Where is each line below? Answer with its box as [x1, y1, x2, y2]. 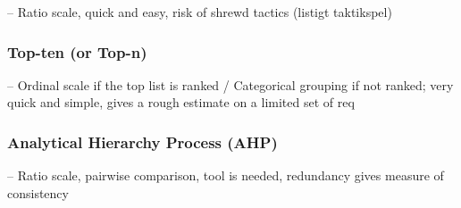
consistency [7, 183, 69, 202]
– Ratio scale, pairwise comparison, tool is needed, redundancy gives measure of [7, 166, 444, 185]
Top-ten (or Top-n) [7, 40, 147, 62]
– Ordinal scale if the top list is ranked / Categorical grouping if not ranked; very [7, 75, 454, 94]
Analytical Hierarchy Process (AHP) [7, 130, 278, 153]
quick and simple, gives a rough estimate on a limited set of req [7, 93, 355, 112]
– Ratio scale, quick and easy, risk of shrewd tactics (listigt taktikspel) [7, 3, 392, 21]
